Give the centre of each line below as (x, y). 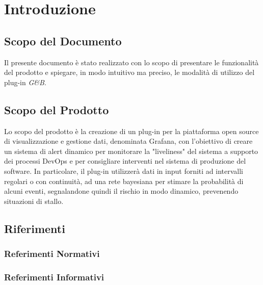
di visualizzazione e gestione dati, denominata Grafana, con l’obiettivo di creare (128, 141)
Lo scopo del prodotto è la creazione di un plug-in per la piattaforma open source (131, 131)
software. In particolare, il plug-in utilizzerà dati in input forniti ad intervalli (124, 171)
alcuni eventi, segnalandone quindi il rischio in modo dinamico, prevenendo (121, 191)
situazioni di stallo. (34, 201)
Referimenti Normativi (52, 254)
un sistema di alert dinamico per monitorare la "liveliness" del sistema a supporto (131, 151)
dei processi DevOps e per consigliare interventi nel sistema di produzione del (125, 161)
